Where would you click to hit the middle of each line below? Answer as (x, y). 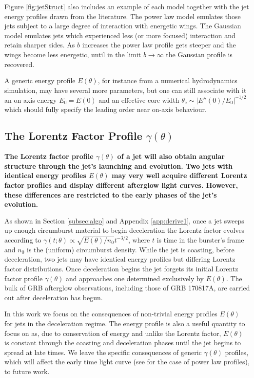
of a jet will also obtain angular (171, 156)
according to (23, 239)
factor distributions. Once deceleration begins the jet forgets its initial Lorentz (121, 268)
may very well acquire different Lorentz (179, 175)
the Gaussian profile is (199, 54)
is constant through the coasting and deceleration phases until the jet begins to (123, 343)
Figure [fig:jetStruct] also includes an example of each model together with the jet (127, 6)
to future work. (27, 371)
